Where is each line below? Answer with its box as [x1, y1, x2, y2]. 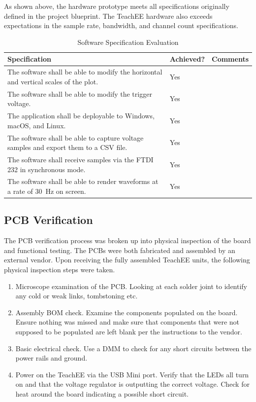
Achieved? [169, 54, 205, 64]
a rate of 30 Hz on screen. [7, 186, 86, 196]
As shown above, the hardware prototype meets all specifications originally [4, 1, 229, 11]
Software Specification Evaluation [77, 37, 179, 47]
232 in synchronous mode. [7, 164, 86, 174]
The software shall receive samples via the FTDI [7, 154, 154, 164]
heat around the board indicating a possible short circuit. [15, 389, 189, 399]
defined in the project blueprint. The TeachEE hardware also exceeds [4, 10, 213, 21]
